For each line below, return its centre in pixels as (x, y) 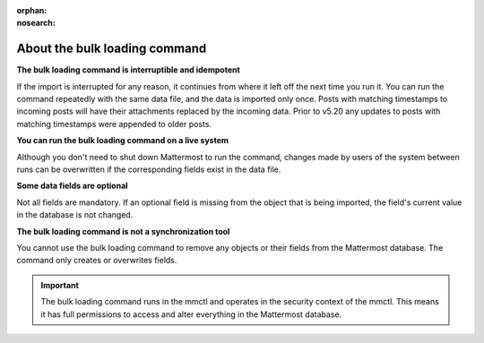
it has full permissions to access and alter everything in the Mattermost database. (191, 314)
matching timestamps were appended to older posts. (114, 124)
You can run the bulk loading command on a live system (122, 141)
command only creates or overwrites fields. (97, 261)
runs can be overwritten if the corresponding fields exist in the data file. (149, 169)
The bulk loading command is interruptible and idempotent (129, 70)
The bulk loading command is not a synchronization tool (123, 231)
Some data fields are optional (73, 186)
